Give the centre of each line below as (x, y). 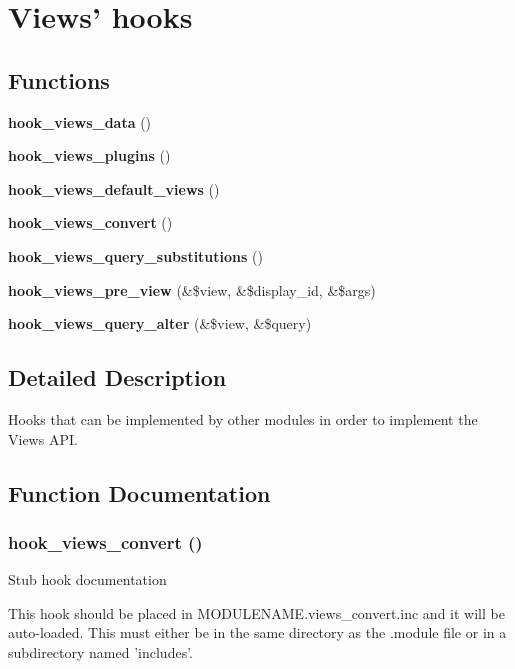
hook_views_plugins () (89, 155)
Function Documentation (139, 492)
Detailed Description (117, 377)
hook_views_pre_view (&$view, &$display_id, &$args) (192, 289)
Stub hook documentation (87, 579)
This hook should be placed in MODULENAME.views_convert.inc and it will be (256, 612)
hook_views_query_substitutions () (135, 255)
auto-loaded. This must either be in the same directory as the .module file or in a (257, 632)
